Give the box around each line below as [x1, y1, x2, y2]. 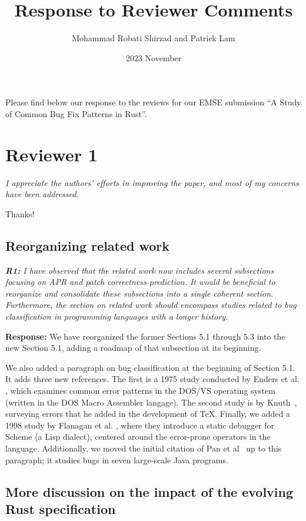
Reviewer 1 [5, 142, 98, 166]
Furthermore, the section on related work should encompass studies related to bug [5, 298, 297, 311]
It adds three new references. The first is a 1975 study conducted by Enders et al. [5, 373, 300, 385]
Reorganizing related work [5, 236, 170, 254]
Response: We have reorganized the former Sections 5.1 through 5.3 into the [5, 330, 285, 342]
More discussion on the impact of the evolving [5, 482, 294, 500]
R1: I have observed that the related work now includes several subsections [5, 264, 274, 276]
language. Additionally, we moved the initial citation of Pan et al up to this [5, 442, 282, 454]
